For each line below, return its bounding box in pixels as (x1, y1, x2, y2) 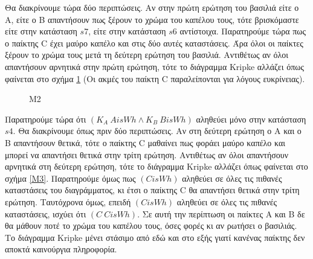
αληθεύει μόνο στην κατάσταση (196, 112, 306, 125)
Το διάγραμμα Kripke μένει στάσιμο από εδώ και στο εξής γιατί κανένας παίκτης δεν (5, 231, 305, 243)
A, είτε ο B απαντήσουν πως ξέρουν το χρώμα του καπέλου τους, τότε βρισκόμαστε (5, 13, 299, 25)
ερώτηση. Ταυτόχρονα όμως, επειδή (5, 195, 131, 208)
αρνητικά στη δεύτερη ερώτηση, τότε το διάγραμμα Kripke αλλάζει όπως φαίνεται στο (5, 160, 308, 173)
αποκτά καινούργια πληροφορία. (5, 243, 117, 255)
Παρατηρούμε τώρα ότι (5, 112, 86, 125)
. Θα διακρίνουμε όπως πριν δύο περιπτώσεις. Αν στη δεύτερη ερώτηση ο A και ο (13, 124, 302, 137)
